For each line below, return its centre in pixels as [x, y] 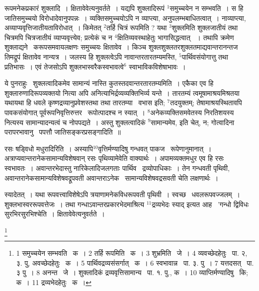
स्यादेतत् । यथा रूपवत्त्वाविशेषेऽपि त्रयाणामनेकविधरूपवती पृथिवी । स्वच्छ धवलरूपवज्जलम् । [122, 194]
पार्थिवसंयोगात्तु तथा [205, 56]
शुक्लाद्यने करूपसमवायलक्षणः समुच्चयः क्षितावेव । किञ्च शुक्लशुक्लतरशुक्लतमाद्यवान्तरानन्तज [121, 47]
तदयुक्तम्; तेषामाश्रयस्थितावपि [206, 103]
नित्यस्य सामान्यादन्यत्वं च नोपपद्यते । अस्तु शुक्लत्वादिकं [75, 122]
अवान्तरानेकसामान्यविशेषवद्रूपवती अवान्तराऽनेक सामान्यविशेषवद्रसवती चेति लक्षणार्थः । [112, 178]
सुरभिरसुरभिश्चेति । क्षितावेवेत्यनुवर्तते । [55, 214]
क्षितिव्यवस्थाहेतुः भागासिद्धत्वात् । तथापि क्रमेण [175, 37]
